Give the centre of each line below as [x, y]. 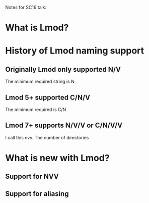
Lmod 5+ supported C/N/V [48, 97]
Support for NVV [32, 176]
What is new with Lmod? [57, 158]
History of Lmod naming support [75, 51]
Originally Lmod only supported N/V [63, 69]
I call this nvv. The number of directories [47, 137]
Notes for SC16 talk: [26, 7]
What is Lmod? [37, 28]
